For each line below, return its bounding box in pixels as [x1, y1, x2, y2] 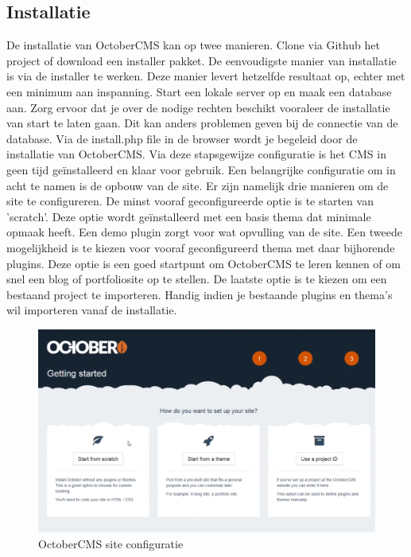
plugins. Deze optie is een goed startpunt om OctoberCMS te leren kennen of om [6, 255, 401, 271]
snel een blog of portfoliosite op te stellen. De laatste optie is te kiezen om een [6, 271, 387, 287]
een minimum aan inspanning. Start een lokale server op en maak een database [6, 83, 392, 99]
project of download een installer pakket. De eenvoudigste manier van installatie [6, 52, 397, 68]
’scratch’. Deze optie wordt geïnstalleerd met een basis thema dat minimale [6, 208, 371, 224]
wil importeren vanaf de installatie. [6, 302, 177, 318]
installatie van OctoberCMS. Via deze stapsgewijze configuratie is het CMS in [6, 146, 386, 162]
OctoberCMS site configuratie [38, 535, 184, 551]
